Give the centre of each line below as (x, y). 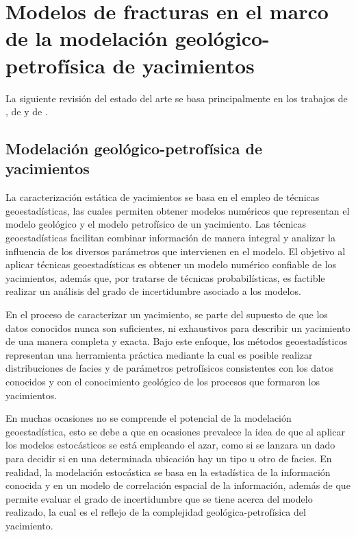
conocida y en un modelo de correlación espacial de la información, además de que (178, 485)
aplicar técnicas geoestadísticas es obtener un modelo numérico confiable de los (171, 264)
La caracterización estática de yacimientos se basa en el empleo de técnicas (163, 197)
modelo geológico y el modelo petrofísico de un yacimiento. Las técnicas (156, 224)
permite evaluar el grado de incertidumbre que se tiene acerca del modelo (159, 498)
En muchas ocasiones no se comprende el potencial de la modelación (149, 418)
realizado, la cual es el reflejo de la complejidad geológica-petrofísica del (156, 512)
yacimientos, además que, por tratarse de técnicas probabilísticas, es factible (165, 277)
